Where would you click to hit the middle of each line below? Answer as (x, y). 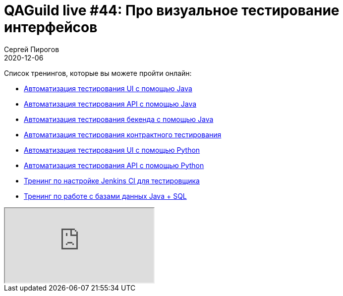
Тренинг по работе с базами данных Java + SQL (105, 196)
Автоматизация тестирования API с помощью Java (110, 104)
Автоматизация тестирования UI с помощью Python (112, 150)
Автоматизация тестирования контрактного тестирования (123, 134)
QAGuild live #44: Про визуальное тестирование (172, 10)
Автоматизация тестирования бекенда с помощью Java (119, 119)
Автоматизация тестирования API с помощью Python (114, 165)
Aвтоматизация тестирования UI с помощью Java (108, 88)
